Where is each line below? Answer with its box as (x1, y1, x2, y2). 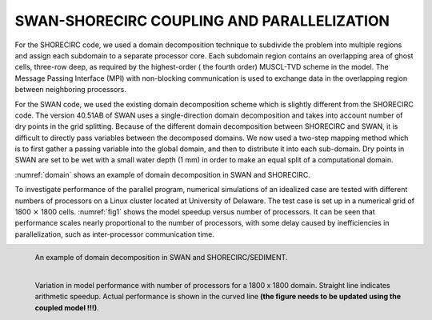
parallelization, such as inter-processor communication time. (14, 229, 215, 239)
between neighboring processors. (14, 85, 127, 94)
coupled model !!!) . (34, 302, 99, 312)
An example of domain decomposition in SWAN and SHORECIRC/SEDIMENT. (34, 252, 288, 262)
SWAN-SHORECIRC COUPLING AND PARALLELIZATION (14, 12, 390, 30)
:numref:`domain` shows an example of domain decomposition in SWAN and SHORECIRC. (14, 170, 311, 179)
